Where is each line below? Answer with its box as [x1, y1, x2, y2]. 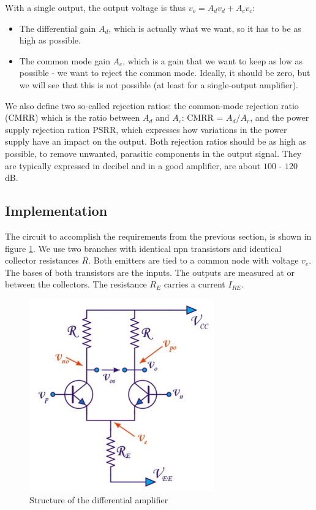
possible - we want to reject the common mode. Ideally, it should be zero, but [19, 66, 310, 79]
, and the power [250, 111, 309, 124]
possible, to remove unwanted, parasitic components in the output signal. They [5, 147, 302, 159]
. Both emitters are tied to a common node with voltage [88, 254, 299, 267]
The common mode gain [19, 54, 110, 67]
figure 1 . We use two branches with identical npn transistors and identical [5, 242, 282, 254]
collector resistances [5, 254, 79, 267]
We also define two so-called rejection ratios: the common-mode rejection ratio [5, 99, 299, 112]
